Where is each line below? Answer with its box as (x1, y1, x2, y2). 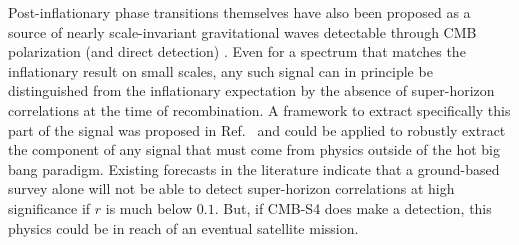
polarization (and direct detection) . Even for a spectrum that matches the (8, 41, 466, 62)
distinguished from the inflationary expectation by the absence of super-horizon (8, 80, 495, 101)
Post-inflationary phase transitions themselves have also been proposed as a (8, 2, 471, 22)
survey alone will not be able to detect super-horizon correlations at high (8, 178, 455, 199)
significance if (8, 197, 91, 218)
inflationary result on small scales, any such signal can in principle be (8, 60, 433, 81)
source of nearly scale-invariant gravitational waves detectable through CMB (8, 21, 477, 42)
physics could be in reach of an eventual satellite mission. (8, 217, 359, 238)
